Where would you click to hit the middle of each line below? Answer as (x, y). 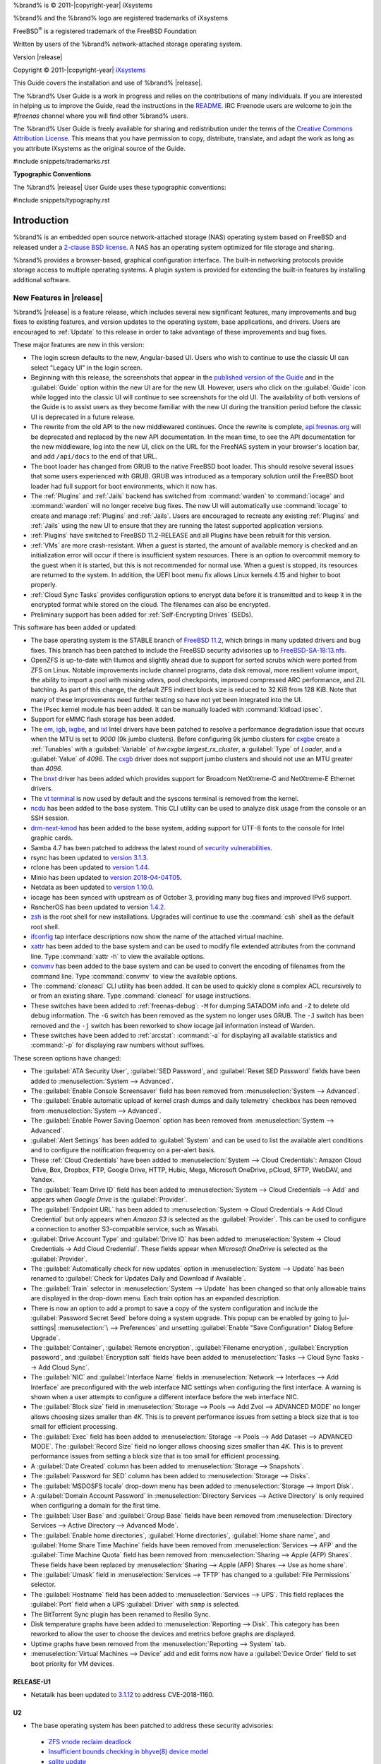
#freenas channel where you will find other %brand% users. (101, 116)
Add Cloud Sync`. (64, 1367)
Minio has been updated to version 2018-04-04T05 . (106, 877)
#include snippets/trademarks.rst (61, 162)
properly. (44, 585)
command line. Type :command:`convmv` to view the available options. (134, 976)
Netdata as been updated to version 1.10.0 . (92, 887)
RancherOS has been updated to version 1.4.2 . (98, 907)
